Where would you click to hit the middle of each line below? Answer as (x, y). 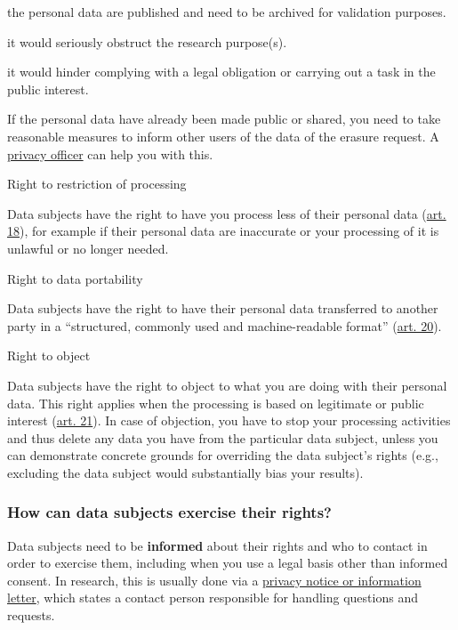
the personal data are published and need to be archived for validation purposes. (227, 12)
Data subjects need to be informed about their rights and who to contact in (217, 545)
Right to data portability (75, 278)
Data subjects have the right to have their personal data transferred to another (223, 308)
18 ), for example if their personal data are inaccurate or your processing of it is (223, 231)
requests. (31, 615)
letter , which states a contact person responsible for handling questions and (213, 598)
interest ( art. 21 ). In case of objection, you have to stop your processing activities (229, 420)
